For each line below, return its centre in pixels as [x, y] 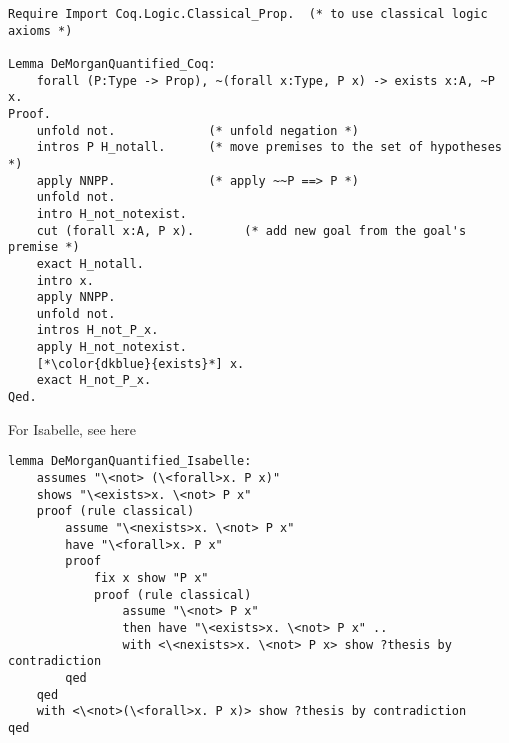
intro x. [65, 280]
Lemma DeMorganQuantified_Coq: [112, 63]
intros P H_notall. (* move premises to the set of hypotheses [269, 147]
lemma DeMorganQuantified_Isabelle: [130, 461]
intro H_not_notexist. [111, 213]
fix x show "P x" [151, 577]
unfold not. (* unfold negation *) [197, 130]
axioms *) [40, 30]
